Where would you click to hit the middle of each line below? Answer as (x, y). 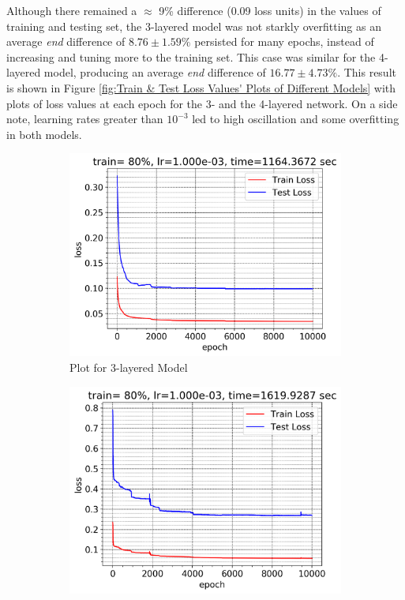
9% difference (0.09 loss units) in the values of (270, 10)
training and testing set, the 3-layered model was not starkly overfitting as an (194, 26)
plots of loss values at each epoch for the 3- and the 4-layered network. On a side (202, 103)
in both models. (44, 134)
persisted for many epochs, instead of (284, 41)
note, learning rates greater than (85, 119)
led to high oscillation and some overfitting (296, 119)
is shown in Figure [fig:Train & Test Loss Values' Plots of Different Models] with (201, 87)
